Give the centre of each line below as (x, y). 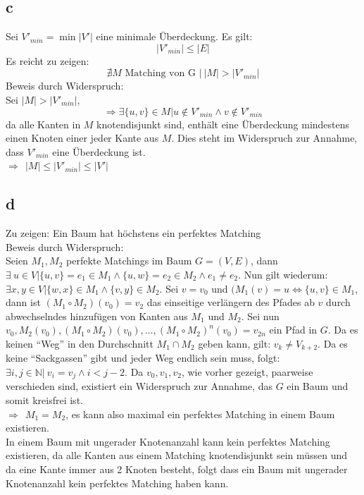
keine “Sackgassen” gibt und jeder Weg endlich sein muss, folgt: (143, 358)
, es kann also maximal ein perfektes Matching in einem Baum (200, 414)
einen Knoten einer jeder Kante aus (82, 138)
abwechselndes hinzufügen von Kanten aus (97, 316)
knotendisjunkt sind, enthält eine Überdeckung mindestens (223, 124)
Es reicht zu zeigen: (48, 60)
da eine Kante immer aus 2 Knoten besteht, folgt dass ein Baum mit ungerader (177, 469)
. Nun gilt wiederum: (283, 274)
